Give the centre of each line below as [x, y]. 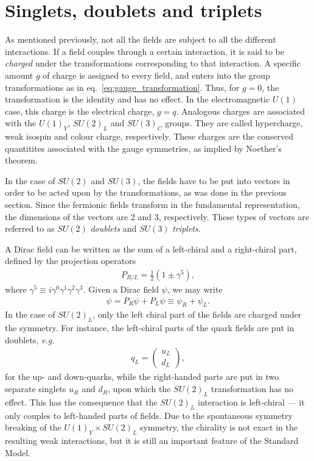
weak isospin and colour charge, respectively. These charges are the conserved [149, 136]
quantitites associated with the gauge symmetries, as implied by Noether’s [143, 148]
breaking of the [33, 427]
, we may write [195, 289]
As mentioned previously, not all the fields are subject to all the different [141, 39]
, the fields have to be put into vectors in [214, 180]
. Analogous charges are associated [241, 111]
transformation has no [252, 389]
